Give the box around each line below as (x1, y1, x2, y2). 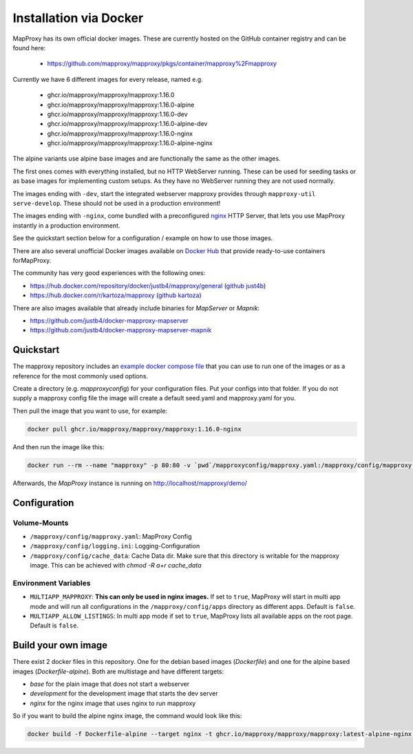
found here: (12, 43, 46, 52)
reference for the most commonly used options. (12, 371, 148, 380)
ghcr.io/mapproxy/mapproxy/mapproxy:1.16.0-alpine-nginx (47, 139, 213, 147)
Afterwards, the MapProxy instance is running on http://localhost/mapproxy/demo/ (12, 479, 248, 487)
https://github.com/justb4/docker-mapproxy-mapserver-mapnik (30, 326, 212, 334)
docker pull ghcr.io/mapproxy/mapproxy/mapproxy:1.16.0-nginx (27, 425, 242, 433)
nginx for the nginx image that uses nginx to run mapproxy (30, 699, 196, 707)
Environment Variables (12, 578, 91, 588)
